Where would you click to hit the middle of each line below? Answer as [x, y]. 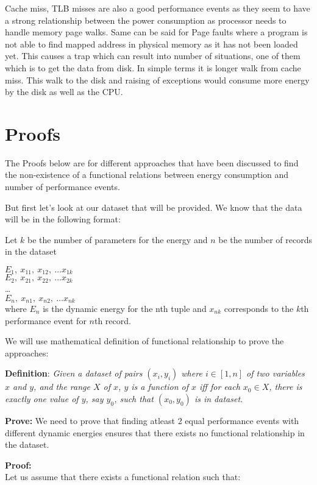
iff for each [220, 387]
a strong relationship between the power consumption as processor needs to [146, 20]
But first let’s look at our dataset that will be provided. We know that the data [154, 207]
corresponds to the [259, 308]
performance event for [46, 320]
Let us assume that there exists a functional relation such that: [123, 477]
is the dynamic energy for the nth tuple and [125, 308]
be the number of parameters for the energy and [118, 239]
